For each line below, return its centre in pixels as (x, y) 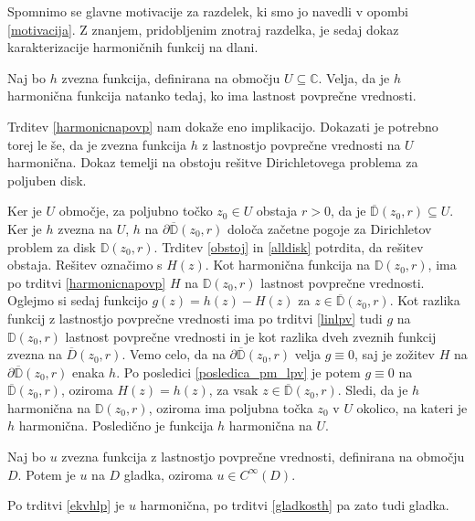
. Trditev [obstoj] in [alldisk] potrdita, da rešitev (289, 246)
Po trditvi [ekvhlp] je (66, 505)
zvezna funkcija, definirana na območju (171, 77)
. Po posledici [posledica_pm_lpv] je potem (238, 372)
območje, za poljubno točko (136, 211)
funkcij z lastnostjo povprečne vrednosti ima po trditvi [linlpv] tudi (195, 318)
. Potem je (47, 474)
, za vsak (233, 390)
